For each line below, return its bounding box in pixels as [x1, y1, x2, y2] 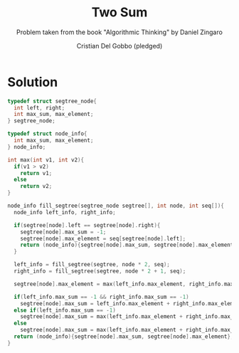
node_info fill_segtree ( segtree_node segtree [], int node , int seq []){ [7, 202, 224, 210]
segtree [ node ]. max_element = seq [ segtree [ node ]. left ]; [20, 235, 186, 242]
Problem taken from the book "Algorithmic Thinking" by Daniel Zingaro [16, 28, 223, 36]
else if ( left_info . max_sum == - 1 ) [14, 307, 116, 314]
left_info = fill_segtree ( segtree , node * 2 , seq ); [14, 261, 171, 268]
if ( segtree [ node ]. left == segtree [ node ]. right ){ [14, 221, 161, 228]
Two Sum [91, 4, 148, 21]
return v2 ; [20, 183, 53, 190]
